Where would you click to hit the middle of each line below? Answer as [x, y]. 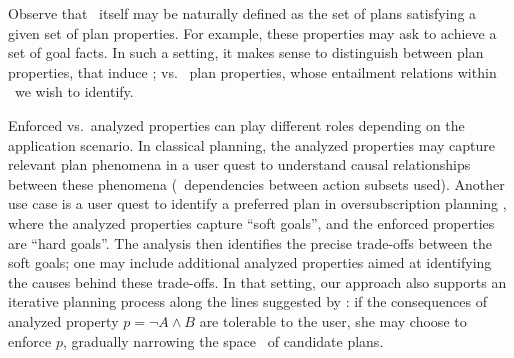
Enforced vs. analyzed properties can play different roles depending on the [236, 124]
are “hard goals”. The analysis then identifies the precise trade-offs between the [250, 242]
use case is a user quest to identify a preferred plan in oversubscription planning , [257, 203]
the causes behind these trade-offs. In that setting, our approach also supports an [257, 281]
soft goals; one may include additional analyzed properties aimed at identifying [250, 262]
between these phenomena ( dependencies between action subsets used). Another [256, 183]
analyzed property [63, 320]
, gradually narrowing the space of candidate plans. [223, 340]
